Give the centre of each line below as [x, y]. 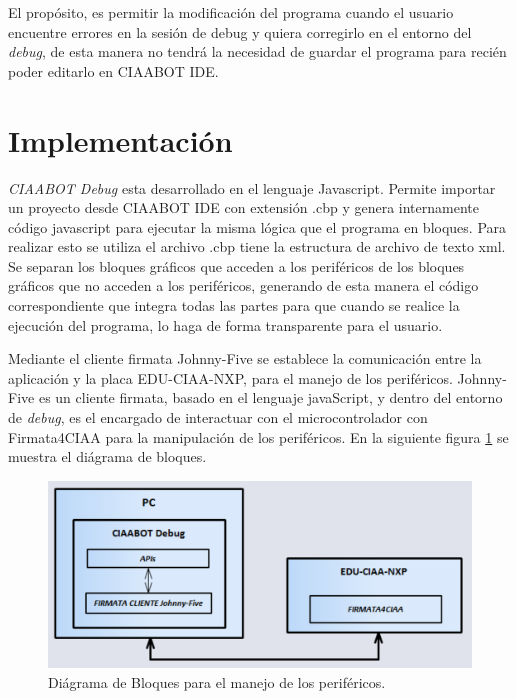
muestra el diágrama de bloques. [107, 456]
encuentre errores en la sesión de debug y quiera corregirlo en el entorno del [240, 31]
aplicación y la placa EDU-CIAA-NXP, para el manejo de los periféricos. [230, 377]
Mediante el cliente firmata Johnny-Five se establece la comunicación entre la [245, 358]
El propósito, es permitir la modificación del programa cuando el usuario [231, 12]
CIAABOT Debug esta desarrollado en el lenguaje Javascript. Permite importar [252, 187]
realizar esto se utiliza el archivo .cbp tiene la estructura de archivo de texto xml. [257, 246]
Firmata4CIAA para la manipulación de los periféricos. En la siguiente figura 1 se [258, 436]
